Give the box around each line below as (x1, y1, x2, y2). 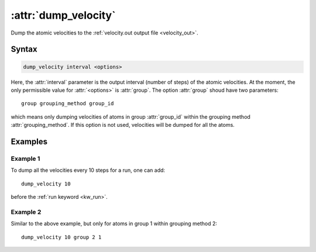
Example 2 (11, 208, 42, 216)
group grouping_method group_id (21, 100, 114, 107)
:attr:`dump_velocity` (11, 9, 116, 22)
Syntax (11, 44, 37, 54)
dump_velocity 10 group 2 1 (21, 234, 102, 240)
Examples (11, 136, 48, 146)
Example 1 (11, 154, 40, 163)
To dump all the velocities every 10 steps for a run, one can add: (11, 167, 166, 174)
